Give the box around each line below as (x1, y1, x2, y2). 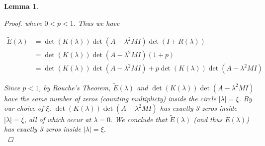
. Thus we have (73, 17, 120, 28)
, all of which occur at (24, 114, 91, 124)
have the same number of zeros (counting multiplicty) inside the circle (4, 93, 216, 103)
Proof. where (4, 17, 42, 28)
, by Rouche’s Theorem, (38, 82, 111, 92)
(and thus (193, 114, 223, 124)
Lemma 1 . (4, 1, 39, 11)
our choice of (4, 103, 44, 113)
